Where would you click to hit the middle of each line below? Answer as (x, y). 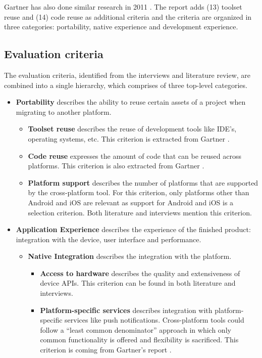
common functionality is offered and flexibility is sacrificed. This (139, 340)
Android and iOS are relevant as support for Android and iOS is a (131, 202)
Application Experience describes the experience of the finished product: (133, 229)
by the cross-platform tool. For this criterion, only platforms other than (139, 192)
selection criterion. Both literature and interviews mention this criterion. (140, 212)
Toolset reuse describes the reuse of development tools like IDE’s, (132, 129)
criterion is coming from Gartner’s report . (106, 350)
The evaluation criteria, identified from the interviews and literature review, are (127, 75)
